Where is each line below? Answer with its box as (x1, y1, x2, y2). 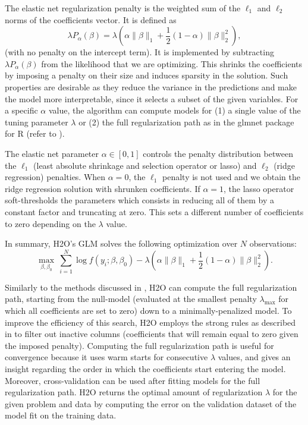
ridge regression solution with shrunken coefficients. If (5, 182, 200, 194)
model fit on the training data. (5, 409, 117, 421)
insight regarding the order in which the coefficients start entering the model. (5, 362, 286, 374)
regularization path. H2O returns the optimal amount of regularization (5, 386, 263, 398)
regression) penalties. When (5, 171, 106, 183)
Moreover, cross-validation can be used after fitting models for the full (5, 374, 260, 386)
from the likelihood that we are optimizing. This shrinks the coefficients (41, 57, 302, 70)
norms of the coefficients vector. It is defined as (5, 13, 177, 26)
